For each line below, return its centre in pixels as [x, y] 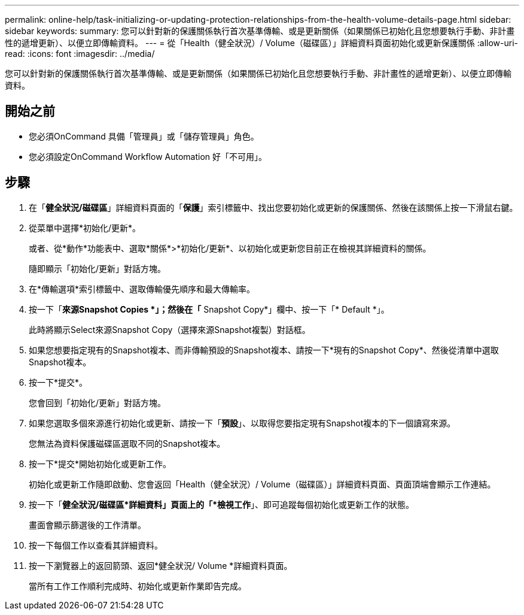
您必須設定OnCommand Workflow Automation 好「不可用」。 [148, 156]
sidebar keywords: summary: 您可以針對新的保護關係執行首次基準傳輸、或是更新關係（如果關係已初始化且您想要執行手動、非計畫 [260, 31]
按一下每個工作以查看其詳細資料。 [96, 545]
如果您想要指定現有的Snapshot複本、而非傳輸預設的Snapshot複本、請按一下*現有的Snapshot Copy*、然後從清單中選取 [264, 350]
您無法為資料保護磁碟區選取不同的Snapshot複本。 [127, 443]
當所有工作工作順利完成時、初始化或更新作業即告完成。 [138, 586]
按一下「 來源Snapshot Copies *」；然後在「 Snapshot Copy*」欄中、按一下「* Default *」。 [209, 309]
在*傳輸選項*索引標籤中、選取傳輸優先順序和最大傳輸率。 [142, 289]
